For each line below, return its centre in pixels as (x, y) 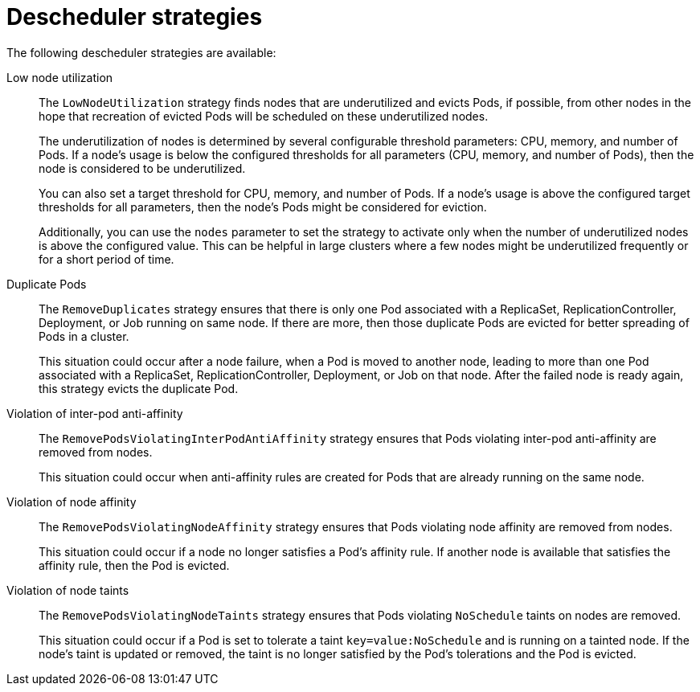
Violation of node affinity (72, 502)
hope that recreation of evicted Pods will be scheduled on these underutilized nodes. (264, 116)
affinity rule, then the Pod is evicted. (134, 565)
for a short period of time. (106, 259)
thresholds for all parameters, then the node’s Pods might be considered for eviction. (263, 207)
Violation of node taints (68, 590)
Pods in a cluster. (84, 336)
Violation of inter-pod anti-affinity (95, 413)
